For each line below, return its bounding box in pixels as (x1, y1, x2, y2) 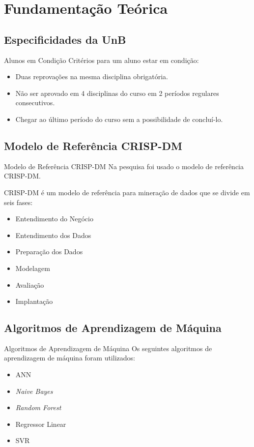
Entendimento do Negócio (15, 213, 93, 224)
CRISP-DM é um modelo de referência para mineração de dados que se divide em (4, 187, 250, 197)
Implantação (15, 296, 53, 306)
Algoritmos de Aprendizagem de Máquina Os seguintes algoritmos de (4, 343, 212, 353)
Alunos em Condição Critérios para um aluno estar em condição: (4, 55, 199, 65)
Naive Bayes (15, 386, 53, 396)
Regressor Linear (15, 418, 66, 429)
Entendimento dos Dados (15, 230, 91, 240)
